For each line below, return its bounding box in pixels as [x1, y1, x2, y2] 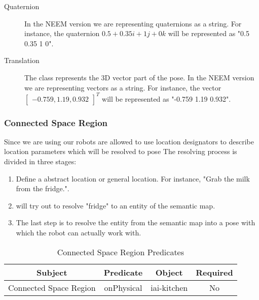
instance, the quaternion [24, 28, 100, 39]
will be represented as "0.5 [168, 28, 249, 39]
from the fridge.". [16, 183, 69, 194]
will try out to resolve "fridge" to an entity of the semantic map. [16, 200, 215, 211]
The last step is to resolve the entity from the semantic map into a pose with [16, 217, 255, 228]
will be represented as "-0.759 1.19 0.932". [102, 93, 231, 104]
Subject [36, 266, 67, 278]
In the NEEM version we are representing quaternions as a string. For [24, 18, 242, 28]
